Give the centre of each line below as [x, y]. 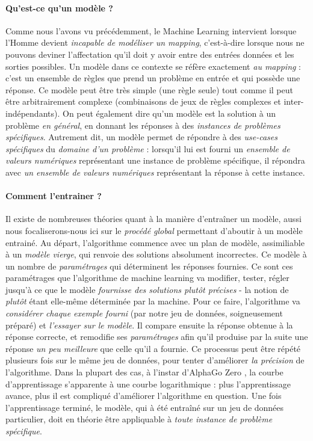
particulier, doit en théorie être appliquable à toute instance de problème [139, 419]
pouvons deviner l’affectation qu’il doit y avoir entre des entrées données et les [150, 54]
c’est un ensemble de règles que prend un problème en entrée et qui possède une [153, 78]
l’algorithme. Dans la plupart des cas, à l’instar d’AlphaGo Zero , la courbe [144, 372]
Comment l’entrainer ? [54, 196]
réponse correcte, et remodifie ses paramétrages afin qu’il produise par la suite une [157, 337]
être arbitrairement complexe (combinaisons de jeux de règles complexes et [143, 101]
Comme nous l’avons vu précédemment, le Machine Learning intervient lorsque [151, 30]
